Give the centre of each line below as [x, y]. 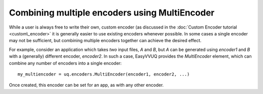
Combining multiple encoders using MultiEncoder [112, 13]
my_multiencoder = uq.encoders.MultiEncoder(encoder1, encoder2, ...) [104, 74]
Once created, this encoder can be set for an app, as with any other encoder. [86, 85]
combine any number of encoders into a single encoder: [65, 63]
